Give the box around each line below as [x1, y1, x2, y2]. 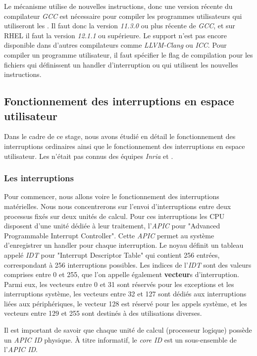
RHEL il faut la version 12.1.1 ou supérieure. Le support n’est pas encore [4, 30, 227, 40]
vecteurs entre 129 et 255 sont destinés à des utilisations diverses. [4, 308, 202, 318]
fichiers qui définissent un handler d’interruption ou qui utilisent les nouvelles [4, 59, 238, 70]
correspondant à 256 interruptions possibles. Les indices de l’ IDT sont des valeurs [4, 259, 252, 270]
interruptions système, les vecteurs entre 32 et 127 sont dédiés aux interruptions [4, 288, 247, 299]
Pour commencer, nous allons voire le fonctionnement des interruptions [4, 191, 219, 202]
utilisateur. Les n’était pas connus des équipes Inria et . [4, 150, 173, 161]
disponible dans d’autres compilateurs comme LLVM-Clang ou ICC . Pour [4, 40, 227, 50]
